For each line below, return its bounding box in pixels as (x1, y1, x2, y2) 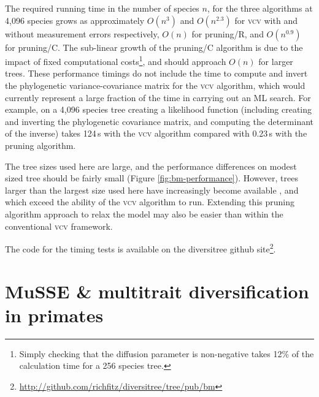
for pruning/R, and (191, 27, 264, 40)
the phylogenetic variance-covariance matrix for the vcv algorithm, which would (5, 79, 306, 92)
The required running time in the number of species (5, 2, 199, 14)
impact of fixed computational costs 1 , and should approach (5, 53, 226, 67)
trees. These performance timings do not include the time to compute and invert (5, 67, 308, 80)
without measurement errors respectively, (5, 27, 159, 40)
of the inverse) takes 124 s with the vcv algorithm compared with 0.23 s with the (5, 127, 307, 140)
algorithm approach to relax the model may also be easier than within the (5, 207, 283, 220)
